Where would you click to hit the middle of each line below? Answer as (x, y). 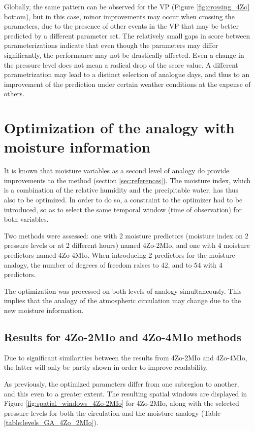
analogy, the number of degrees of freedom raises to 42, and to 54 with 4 (113, 264)
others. (14, 94)
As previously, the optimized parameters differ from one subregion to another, (122, 383)
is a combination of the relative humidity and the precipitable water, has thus (121, 190)
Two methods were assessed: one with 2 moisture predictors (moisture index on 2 (126, 235)
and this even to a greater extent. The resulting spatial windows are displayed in (126, 393)
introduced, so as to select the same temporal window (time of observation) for (123, 209)
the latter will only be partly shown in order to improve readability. (106, 367)
